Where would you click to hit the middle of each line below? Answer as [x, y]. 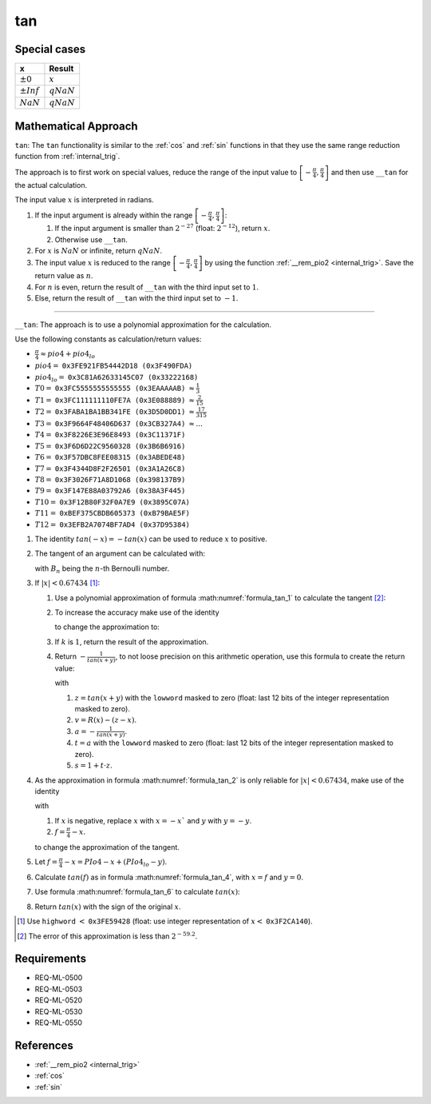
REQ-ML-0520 [59, 1000]
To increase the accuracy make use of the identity [137, 612]
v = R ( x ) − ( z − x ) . [106, 720]
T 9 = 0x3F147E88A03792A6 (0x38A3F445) [110, 491]
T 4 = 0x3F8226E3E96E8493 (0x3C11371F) [110, 435]
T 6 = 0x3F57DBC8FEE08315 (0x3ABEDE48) [110, 457]
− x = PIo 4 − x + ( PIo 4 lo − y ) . [116, 863]
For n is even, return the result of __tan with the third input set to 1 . [147, 287]
